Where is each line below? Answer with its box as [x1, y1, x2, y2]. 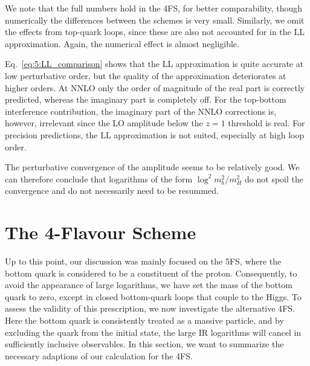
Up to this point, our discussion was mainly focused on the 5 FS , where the [5, 255, 282, 268]
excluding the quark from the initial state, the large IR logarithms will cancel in [5, 326, 302, 338]
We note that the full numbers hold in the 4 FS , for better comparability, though [5, 2, 303, 14]
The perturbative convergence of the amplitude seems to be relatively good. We [5, 161, 300, 173]
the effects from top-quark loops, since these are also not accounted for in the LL [5, 25, 305, 38]
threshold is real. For [228, 117, 305, 129]
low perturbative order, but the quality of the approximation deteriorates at [5, 69, 286, 82]
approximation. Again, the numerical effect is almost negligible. [5, 37, 239, 50]
